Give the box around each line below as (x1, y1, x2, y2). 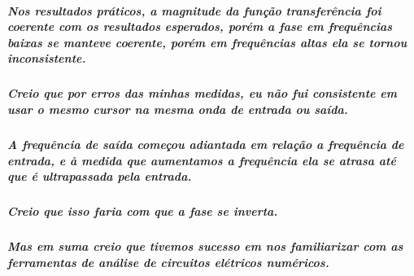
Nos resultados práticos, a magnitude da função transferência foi (7, 2, 381, 19)
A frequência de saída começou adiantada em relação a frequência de (7, 135, 404, 152)
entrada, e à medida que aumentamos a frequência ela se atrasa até (7, 151, 396, 169)
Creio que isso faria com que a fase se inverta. (7, 203, 278, 220)
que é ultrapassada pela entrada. (7, 168, 192, 185)
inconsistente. (7, 50, 86, 67)
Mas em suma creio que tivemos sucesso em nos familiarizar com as (7, 238, 403, 255)
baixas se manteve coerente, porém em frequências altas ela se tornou (7, 33, 407, 50)
